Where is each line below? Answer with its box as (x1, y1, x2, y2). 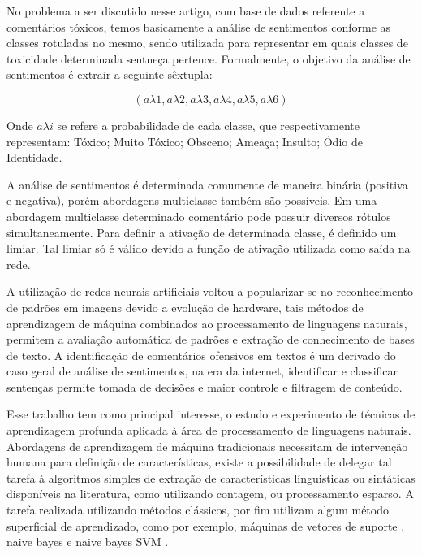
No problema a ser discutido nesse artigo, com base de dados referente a (6, 2, 365, 19)
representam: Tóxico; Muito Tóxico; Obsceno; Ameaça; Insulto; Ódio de (6, 132, 363, 150)
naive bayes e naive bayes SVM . (6, 533, 169, 550)
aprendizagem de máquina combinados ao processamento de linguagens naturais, (6, 314, 407, 332)
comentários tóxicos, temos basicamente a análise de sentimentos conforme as (6, 18, 391, 35)
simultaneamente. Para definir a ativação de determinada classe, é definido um (6, 223, 397, 241)
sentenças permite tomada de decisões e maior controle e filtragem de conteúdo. (6, 378, 403, 395)
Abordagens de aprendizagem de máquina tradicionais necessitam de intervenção (6, 437, 408, 454)
